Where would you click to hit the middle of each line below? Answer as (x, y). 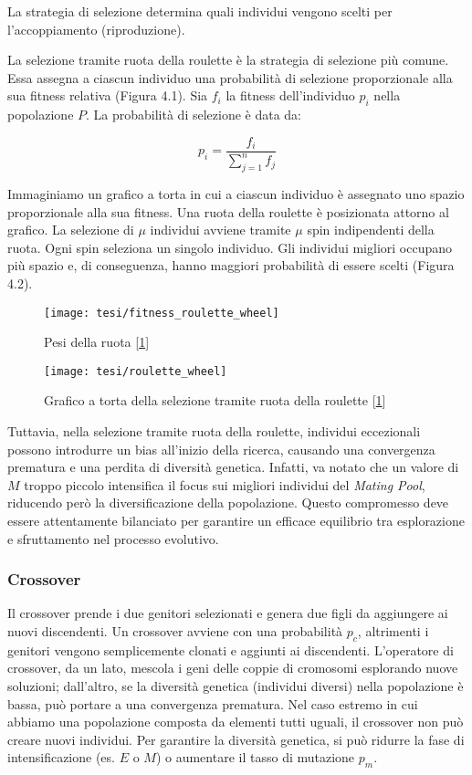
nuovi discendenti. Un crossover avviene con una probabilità (175, 631)
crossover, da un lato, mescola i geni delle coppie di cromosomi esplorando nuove (233, 668)
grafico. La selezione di (71, 230)
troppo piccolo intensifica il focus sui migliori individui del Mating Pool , (225, 484)
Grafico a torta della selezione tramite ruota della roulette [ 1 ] (215, 400)
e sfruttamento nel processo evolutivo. (113, 538)
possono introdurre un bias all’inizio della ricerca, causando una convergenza (221, 449)
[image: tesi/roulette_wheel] (136, 371)
